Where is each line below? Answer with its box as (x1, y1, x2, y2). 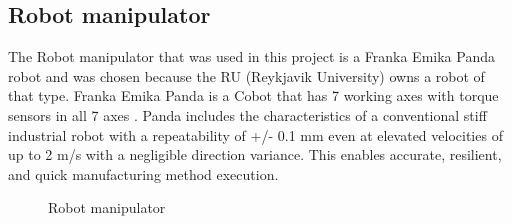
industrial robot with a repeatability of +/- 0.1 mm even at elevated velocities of (8, 124, 503, 145)
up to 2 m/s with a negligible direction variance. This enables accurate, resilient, (8, 144, 502, 165)
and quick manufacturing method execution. (8, 163, 279, 184)
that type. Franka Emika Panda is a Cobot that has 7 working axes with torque (8, 85, 499, 106)
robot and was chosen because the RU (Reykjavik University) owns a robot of (8, 65, 485, 86)
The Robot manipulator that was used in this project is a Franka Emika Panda (8, 46, 495, 67)
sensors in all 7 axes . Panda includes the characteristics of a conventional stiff (8, 104, 487, 125)
